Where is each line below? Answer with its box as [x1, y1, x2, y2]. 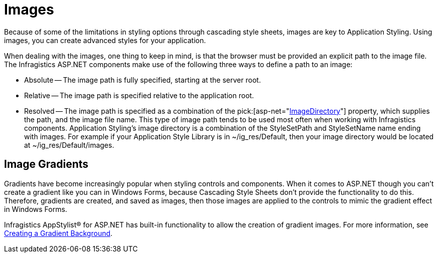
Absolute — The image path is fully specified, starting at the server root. [24, 75, 261, 84]
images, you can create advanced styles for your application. [4, 36, 206, 45]
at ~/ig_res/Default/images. [24, 140, 114, 149]
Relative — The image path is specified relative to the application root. [24, 91, 254, 100]
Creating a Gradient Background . [4, 228, 113, 237]
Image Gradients [4, 158, 89, 171]
